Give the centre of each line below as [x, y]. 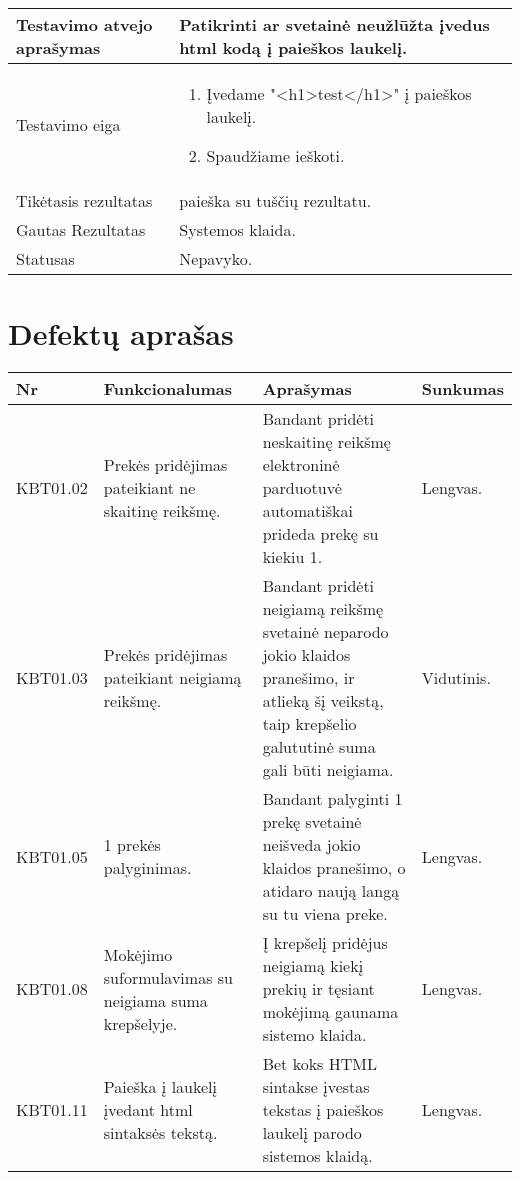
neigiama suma [155, 1000]
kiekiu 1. [292, 557]
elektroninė [301, 465]
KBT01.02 [52, 488]
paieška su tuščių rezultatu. [275, 200]
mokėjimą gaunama [330, 1012]
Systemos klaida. [237, 229]
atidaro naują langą [331, 891]
